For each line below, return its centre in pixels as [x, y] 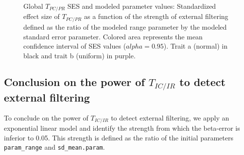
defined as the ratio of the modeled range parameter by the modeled [125, 26]
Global [33, 6]
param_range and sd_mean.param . [54, 147]
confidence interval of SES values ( [75, 46]
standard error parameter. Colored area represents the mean [113, 36]
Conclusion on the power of [74, 81]
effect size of [42, 16]
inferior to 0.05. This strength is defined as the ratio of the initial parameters [119, 137]
